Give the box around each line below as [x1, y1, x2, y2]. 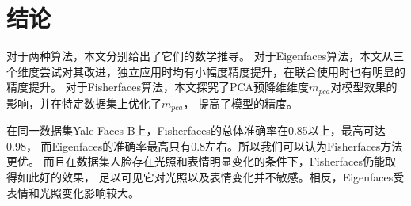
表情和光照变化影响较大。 [6, 184, 139, 200]
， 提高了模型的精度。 [183, 94, 299, 111]
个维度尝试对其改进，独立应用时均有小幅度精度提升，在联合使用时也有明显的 [6, 63, 405, 79]
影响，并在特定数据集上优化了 [6, 94, 162, 111]
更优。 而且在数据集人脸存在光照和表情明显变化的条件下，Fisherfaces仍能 [6, 153, 385, 170]
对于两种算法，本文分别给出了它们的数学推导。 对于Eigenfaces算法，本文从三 [6, 48, 405, 64]
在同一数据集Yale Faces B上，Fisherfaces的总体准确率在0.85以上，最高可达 [6, 122, 386, 139]
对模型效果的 [330, 78, 398, 95]
